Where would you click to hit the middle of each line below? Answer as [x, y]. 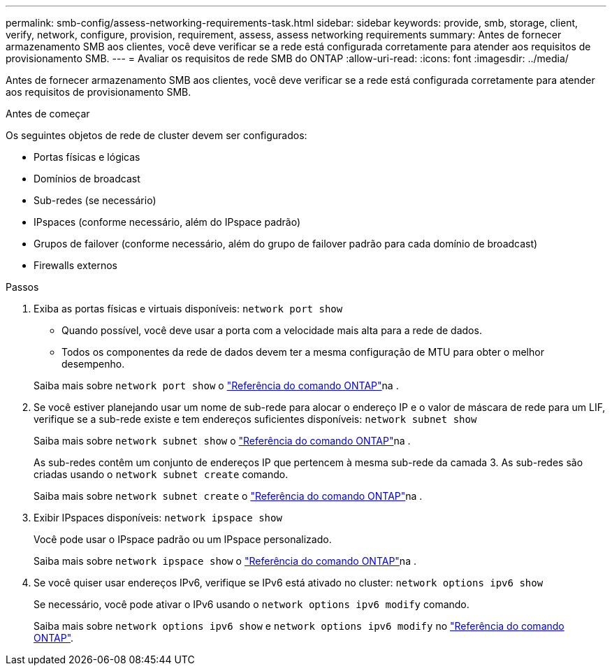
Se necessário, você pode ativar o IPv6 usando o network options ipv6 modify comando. [252, 604]
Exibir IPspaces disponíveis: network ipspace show [158, 518]
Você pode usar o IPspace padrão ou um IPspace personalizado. [183, 539]
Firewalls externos [75, 265]
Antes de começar [48, 114]
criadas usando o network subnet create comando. [161, 474]
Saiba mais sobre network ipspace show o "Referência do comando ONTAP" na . [225, 561]
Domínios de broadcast [87, 179]
